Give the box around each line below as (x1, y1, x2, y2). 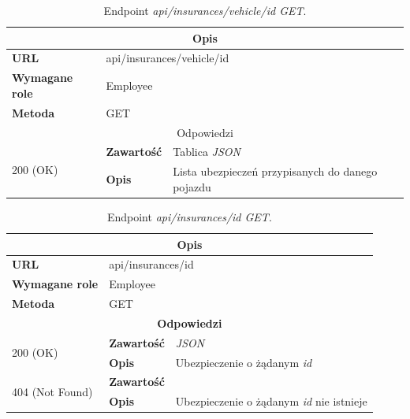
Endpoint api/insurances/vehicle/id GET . (103, 2, 307, 18)
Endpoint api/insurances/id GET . (106, 208, 272, 224)
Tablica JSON (173, 143, 240, 160)
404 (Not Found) (12, 383, 93, 399)
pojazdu (173, 178, 211, 195)
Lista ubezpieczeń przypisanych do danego (173, 163, 378, 180)
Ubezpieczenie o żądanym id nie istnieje (175, 393, 367, 410)
